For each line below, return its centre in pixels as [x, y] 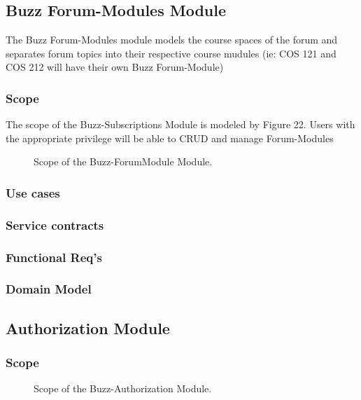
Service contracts [55, 225]
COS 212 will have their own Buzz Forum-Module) [115, 67]
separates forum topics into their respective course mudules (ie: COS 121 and [171, 53]
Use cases [33, 192]
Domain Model [49, 289]
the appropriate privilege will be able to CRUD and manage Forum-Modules [170, 138]
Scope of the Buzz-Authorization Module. [123, 388]
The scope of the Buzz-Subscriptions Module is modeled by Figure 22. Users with [180, 124]
